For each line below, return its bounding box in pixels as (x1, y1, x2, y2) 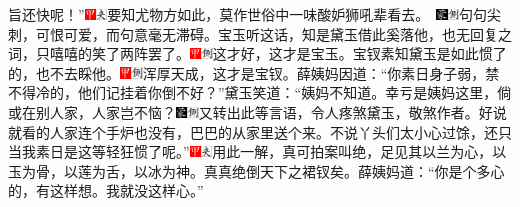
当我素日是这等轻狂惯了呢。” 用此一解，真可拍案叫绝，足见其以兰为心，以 (8, 141, 507, 162)
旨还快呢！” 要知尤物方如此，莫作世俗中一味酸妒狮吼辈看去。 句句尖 (8, 4, 501, 24)
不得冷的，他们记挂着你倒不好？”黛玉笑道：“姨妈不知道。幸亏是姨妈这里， (8, 82, 498, 103)
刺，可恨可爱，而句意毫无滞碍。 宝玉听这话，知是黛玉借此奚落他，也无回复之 (8, 23, 512, 44)
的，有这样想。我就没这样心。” (8, 180, 204, 201)
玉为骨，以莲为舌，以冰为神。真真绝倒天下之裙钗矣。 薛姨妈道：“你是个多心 (8, 160, 505, 181)
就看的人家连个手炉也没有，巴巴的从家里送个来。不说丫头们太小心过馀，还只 (8, 121, 512, 142)
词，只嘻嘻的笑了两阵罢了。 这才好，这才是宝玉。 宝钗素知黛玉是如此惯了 (8, 43, 507, 64)
